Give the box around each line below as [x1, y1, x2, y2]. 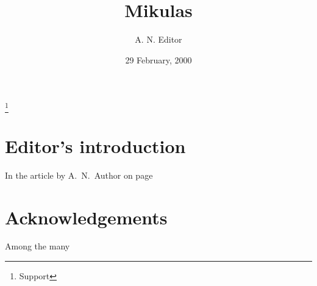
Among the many [5, 240, 70, 252]
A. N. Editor [135, 33, 182, 46]
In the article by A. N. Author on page [5, 168, 153, 181]
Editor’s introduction [5, 133, 186, 158]
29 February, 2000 [125, 53, 192, 66]
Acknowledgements [5, 204, 168, 229]
